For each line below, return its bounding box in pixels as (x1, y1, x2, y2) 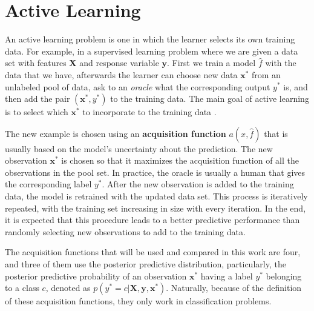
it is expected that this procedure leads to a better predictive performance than (5, 213, 300, 226)
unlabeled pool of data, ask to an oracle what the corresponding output (5, 80, 270, 93)
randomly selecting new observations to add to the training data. (5, 225, 246, 238)
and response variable (79, 56, 159, 69)
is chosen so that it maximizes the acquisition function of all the (61, 154, 299, 167)
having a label (200, 269, 253, 282)
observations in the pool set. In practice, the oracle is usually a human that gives (5, 166, 306, 178)
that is (264, 127, 288, 139)
